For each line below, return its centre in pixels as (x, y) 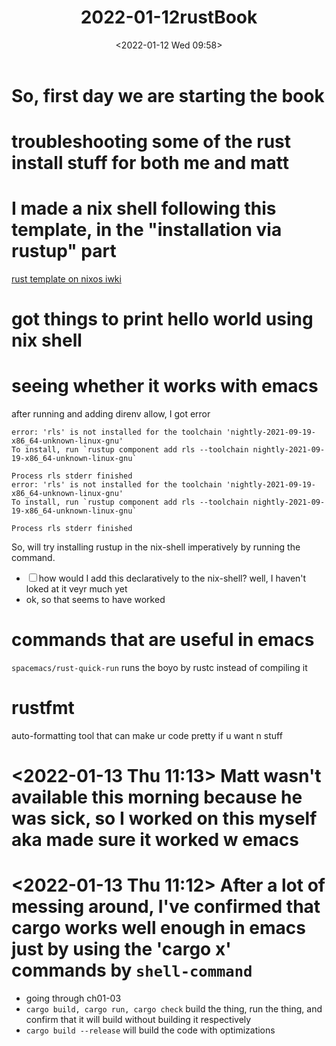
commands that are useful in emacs (163, 640)
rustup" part (64, 251)
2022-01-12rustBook (169, 17)
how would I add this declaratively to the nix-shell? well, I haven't (172, 578)
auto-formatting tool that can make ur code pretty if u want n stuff (147, 736)
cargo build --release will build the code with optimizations (150, 1030)
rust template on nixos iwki (66, 279)
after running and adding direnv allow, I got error (111, 414)
